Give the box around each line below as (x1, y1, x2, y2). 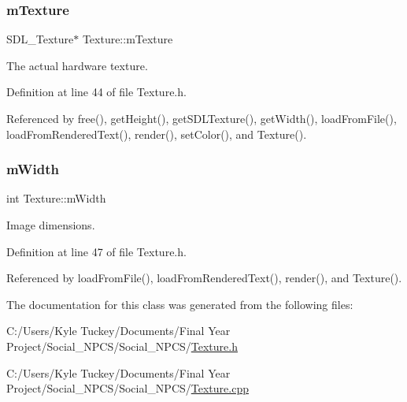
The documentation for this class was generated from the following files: (6, 296, 353, 312)
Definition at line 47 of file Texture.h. (6, 243, 187, 259)
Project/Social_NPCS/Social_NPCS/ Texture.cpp (6, 380, 249, 396)
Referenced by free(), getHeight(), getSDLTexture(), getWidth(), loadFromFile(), (6, 110, 397, 126)
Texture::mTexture (82, 31, 173, 47)
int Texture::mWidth (6, 190, 106, 207)
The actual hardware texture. (6, 57, 148, 73)
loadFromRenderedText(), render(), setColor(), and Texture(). (6, 125, 307, 142)
